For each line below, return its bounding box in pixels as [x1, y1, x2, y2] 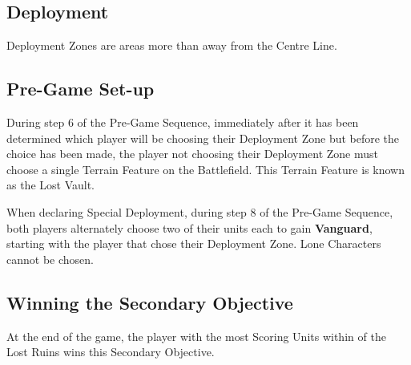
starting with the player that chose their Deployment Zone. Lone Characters [6, 235, 381, 252]
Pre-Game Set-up [6, 76, 155, 101]
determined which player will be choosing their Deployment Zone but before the [6, 129, 400, 146]
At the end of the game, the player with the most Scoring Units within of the [6, 327, 386, 344]
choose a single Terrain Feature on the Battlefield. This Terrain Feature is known [6, 160, 405, 177]
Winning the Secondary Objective [6, 290, 293, 314]
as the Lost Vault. [6, 176, 95, 193]
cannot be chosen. [6, 250, 94, 267]
